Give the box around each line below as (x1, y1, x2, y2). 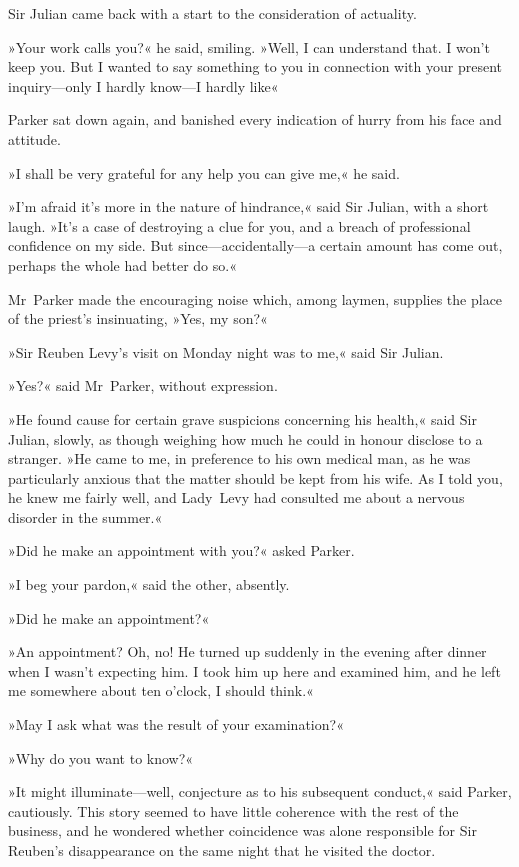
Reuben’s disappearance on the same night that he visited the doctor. (8, 840, 436, 860)
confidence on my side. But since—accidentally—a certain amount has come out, (8, 235, 503, 256)
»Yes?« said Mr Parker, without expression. (8, 375, 278, 396)
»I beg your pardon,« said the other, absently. (8, 574, 290, 595)
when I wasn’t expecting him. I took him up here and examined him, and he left (8, 660, 501, 681)
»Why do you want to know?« (8, 747, 194, 768)
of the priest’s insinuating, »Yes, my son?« (8, 308, 268, 329)
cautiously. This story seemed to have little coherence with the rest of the (8, 800, 459, 821)
